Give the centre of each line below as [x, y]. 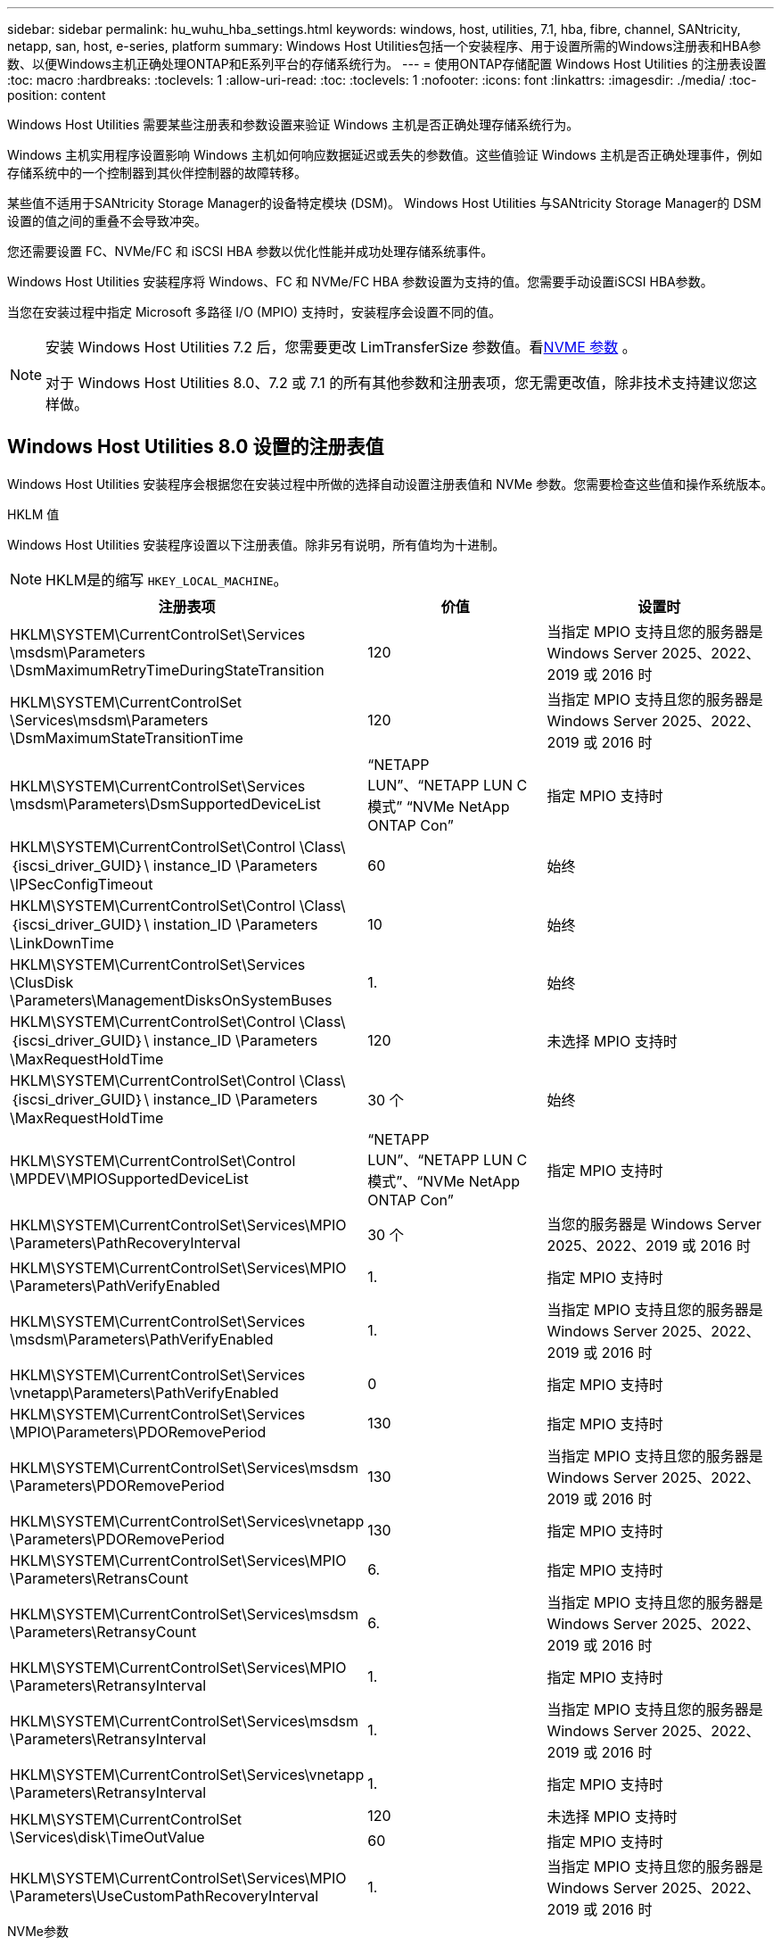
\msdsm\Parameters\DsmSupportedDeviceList [165, 803]
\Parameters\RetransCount [99, 1578]
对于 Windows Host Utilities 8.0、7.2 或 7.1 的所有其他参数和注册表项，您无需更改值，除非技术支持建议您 [395, 383]
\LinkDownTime [62, 943]
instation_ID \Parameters [235, 924]
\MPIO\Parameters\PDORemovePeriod [138, 1432]
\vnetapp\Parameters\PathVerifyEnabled [144, 1392]
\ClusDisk [42, 982]
